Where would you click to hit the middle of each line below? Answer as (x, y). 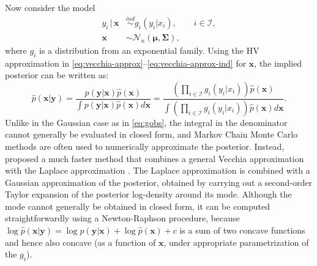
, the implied (278, 63)
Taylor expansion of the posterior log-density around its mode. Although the (148, 194)
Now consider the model (50, 7)
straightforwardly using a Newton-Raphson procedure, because (122, 218)
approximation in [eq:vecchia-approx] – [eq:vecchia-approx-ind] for (126, 63)
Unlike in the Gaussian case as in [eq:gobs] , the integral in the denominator (146, 122)
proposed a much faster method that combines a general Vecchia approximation (155, 158)
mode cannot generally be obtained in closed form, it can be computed (137, 206)
